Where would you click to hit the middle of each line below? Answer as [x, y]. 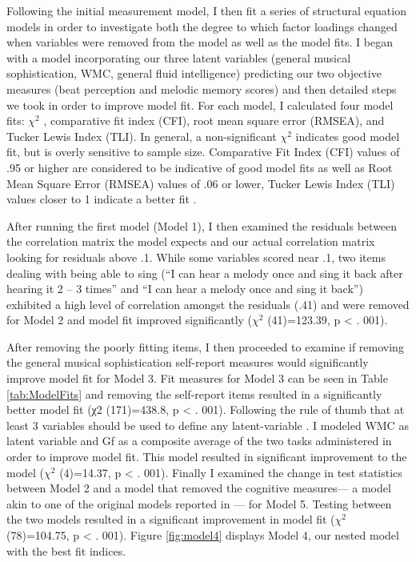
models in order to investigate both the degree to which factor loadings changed [202, 26]
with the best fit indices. [66, 550]
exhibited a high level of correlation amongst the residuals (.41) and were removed [208, 304]
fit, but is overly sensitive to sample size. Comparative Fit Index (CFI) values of [203, 152]
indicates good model [348, 136]
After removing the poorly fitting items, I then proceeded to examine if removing [205, 346]
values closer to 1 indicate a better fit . [102, 199]
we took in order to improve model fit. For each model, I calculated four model [200, 104]
